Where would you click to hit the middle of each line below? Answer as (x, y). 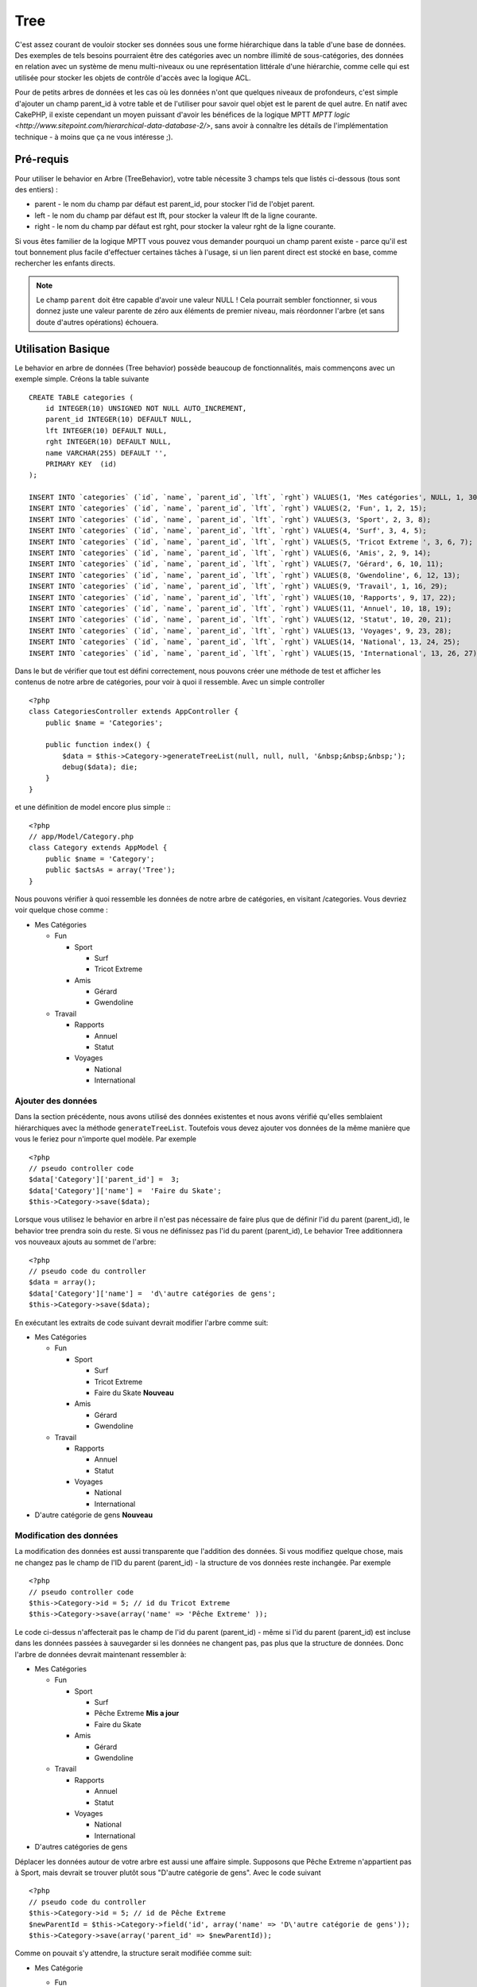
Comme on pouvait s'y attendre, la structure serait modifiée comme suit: (133, 1953)
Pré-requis (42, 159)
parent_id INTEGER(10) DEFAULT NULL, (118, 420)
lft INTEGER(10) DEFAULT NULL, (106, 430)
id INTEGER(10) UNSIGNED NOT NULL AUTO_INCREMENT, (146, 408)
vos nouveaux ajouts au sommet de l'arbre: (85, 1242)
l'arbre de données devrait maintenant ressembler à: (101, 1654)
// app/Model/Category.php (81, 837)
